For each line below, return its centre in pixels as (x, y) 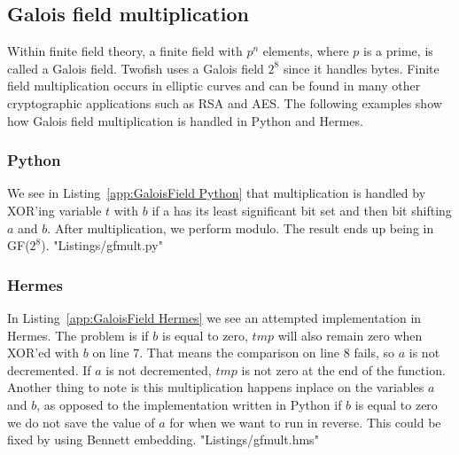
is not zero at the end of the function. (343, 369)
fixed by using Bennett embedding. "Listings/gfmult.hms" (163, 439)
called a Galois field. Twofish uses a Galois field (136, 68)
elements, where (306, 51)
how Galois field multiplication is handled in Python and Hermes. (185, 120)
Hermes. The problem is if (78, 335)
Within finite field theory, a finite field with (125, 51)
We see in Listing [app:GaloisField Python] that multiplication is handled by (217, 193)
